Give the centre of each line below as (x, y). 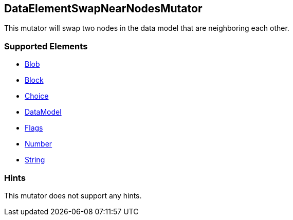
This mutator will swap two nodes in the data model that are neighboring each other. (147, 28)
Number (39, 144)
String (35, 160)
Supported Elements (46, 46)
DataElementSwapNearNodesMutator (103, 8)
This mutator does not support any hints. (73, 195)
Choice (37, 96)
